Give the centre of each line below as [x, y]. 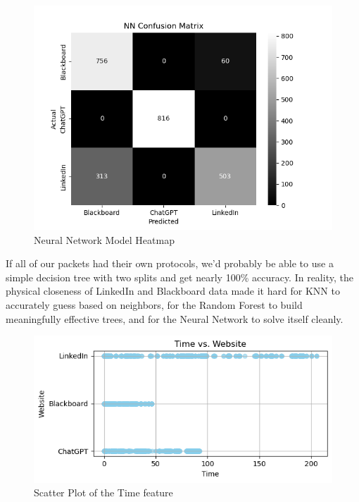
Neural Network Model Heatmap [104, 239]
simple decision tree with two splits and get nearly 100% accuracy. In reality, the [179, 277]
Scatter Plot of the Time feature [103, 492]
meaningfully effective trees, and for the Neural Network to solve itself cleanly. [175, 318]
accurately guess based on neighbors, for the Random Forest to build [154, 304]
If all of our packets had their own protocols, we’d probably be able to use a [170, 263]
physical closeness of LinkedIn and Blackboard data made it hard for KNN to [173, 291]
